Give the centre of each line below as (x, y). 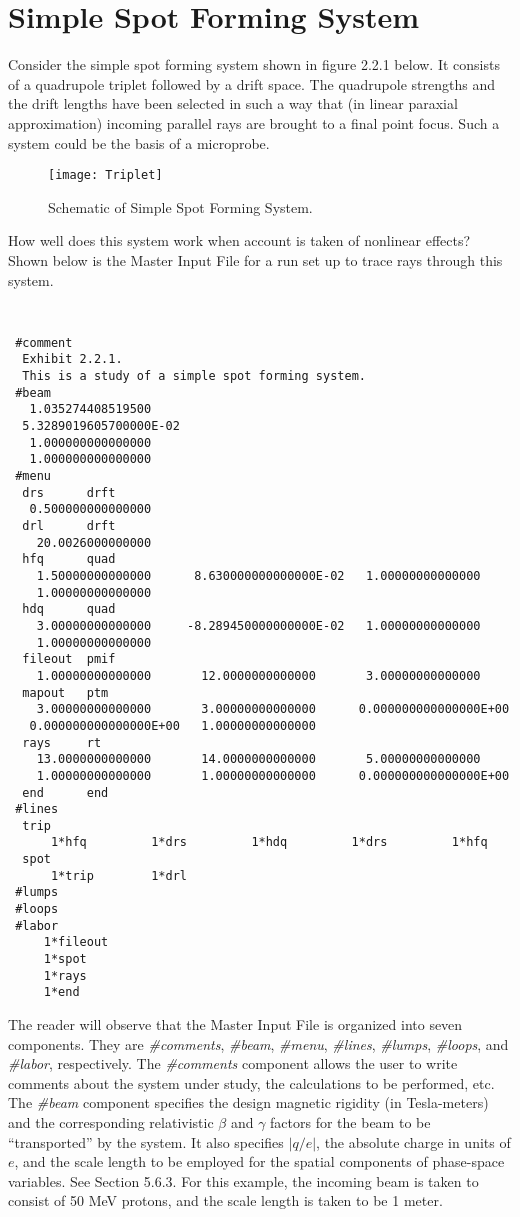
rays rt (62, 742)
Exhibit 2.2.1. (72, 359)
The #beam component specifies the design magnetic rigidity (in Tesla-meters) (248, 1102)
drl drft (69, 526)
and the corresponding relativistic (111, 1122)
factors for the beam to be (350, 1122)
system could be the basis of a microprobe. (139, 142)
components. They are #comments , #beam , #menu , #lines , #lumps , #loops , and (258, 1043)
